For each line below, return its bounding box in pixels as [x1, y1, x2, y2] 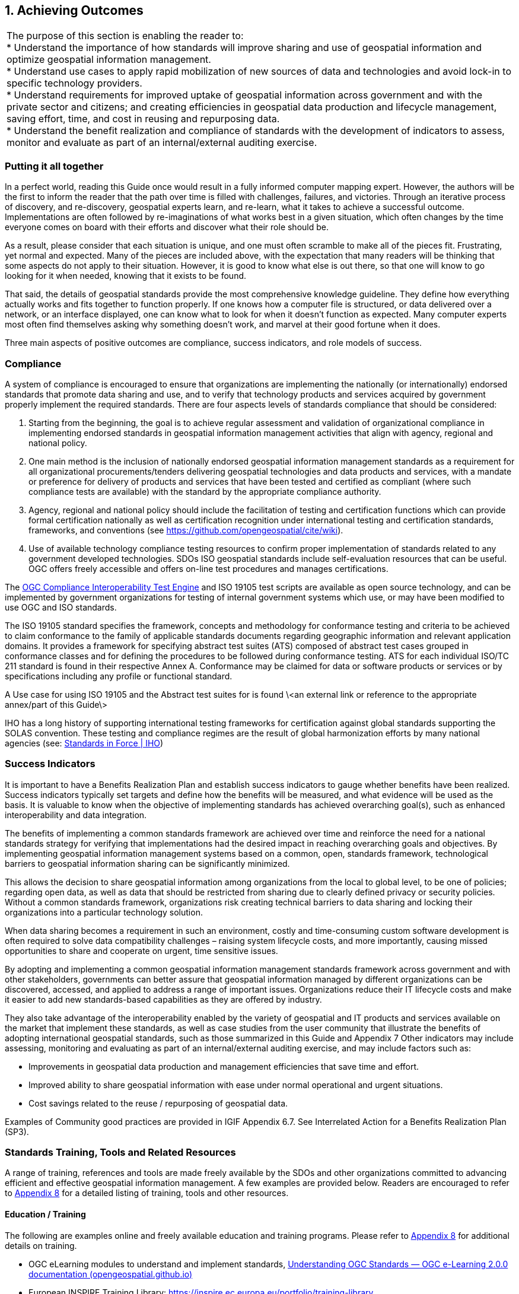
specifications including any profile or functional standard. [5, 670, 233, 681]
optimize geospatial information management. [7, 53, 211, 66]
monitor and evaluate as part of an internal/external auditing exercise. [7, 136, 317, 149]
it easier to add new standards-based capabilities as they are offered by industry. [5, 994, 322, 1004]
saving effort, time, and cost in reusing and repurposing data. [7, 113, 280, 125]
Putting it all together [5, 160, 104, 172]
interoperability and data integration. [5, 809, 147, 820]
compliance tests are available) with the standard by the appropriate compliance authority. [28, 486, 381, 497]
